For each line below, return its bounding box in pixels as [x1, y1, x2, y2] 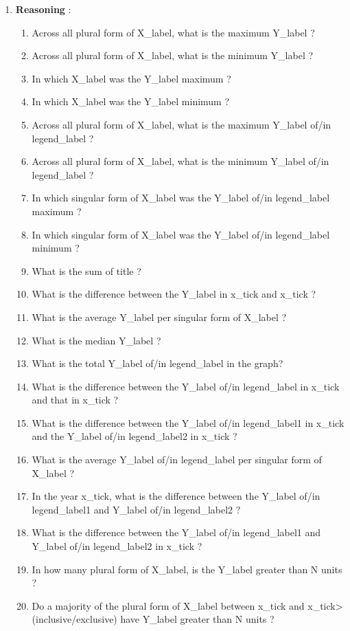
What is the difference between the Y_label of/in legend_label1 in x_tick [32, 415, 345, 430]
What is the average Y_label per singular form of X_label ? [32, 309, 287, 324]
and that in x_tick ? [32, 392, 119, 407]
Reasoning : [15, 2, 71, 16]
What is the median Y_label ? [32, 333, 161, 347]
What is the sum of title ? [32, 263, 141, 278]
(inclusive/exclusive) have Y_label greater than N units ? [32, 612, 275, 626]
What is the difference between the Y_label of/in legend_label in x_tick [32, 379, 340, 393]
